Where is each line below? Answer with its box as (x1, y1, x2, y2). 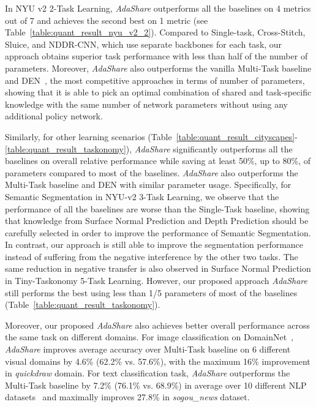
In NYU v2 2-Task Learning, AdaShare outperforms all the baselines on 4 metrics (5, 2, 311, 14)
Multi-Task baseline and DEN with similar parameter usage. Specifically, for (5, 178, 292, 191)
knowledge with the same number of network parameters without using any (5, 97, 288, 110)
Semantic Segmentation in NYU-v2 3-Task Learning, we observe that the (5, 190, 279, 203)
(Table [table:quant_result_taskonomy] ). (5, 298, 160, 311)
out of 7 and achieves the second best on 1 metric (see (5, 13, 208, 26)
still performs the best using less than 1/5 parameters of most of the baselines (5, 286, 298, 299)
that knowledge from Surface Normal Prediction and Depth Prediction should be (5, 214, 309, 227)
